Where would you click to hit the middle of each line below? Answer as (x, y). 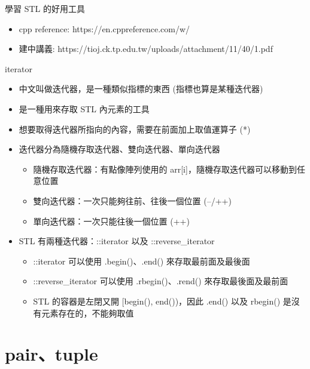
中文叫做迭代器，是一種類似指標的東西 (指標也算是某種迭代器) (141, 89)
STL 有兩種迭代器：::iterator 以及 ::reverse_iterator (117, 241)
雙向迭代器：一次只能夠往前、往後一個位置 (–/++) (132, 200)
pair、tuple (51, 354)
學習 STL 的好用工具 (45, 8)
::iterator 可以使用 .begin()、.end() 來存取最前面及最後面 (142, 261)
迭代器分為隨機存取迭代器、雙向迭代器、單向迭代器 (119, 149)
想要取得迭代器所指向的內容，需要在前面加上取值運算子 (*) (135, 129)
